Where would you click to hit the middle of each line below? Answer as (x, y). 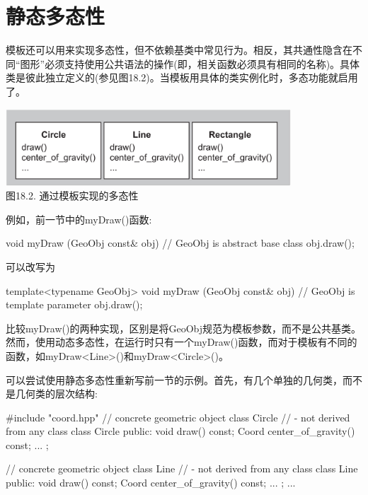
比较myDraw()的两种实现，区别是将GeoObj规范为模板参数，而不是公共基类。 (184, 328)
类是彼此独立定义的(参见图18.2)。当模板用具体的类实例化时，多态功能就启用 (182, 77)
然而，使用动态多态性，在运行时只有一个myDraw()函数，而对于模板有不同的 (182, 342)
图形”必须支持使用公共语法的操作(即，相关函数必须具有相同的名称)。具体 (190, 63)
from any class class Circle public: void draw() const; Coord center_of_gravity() (180, 431)
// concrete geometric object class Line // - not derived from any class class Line (182, 468)
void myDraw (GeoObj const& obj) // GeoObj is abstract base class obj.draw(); (180, 243)
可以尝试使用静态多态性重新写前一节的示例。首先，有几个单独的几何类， (174, 379)
